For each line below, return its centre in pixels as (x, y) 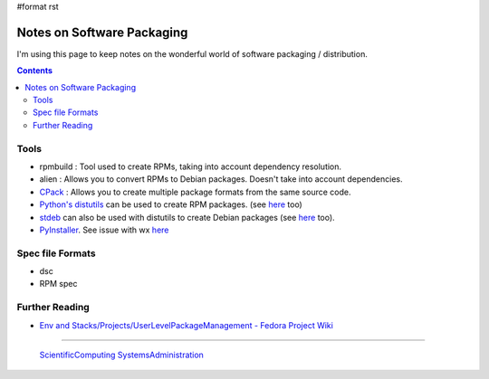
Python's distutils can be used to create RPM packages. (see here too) (171, 204)
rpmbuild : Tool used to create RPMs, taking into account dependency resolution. (191, 166)
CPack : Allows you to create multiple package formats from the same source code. (195, 192)
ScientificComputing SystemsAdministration (121, 355)
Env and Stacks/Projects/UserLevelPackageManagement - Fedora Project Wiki (187, 325)
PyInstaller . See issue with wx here (104, 230)
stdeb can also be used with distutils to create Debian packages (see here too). (187, 217)
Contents (35, 71)
